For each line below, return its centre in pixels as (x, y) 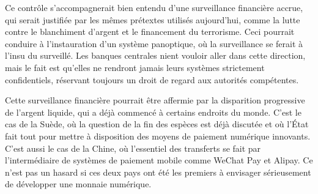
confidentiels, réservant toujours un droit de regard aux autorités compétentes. (152, 79)
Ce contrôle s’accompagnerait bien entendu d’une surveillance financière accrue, (154, 7)
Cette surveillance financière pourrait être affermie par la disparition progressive (155, 100)
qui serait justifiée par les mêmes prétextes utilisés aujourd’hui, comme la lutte (153, 19)
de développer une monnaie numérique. (78, 184)
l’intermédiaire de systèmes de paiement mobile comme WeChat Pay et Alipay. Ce (159, 160)
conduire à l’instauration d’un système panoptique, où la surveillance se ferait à (154, 43)
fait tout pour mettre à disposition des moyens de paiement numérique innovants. (158, 136)
